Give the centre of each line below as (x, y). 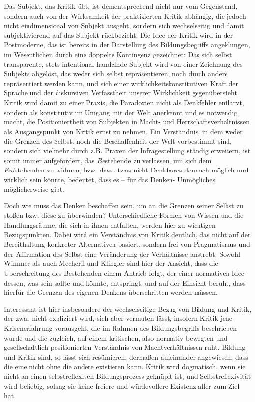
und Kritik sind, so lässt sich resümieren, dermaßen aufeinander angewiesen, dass (126, 357)
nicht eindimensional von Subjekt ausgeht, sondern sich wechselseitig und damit (124, 25)
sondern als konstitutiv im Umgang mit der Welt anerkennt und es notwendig (121, 112)
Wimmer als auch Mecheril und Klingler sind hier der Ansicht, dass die (111, 263)
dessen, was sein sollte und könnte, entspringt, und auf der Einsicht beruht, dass (125, 282)
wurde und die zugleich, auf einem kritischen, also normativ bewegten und (116, 337)
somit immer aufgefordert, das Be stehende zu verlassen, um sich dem (108, 160)
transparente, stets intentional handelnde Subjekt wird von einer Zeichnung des (123, 64)
